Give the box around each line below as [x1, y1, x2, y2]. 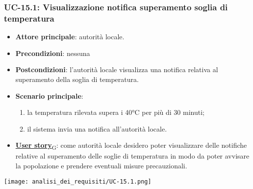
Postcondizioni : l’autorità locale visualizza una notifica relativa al [15, 64, 218, 75]
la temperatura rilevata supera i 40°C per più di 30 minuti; [27, 107, 204, 117]
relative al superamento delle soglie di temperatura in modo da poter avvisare [15, 151, 250, 161]
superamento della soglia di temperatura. [15, 74, 139, 84]
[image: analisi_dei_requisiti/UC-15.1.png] [4, 178, 152, 185]
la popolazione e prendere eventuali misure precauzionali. [15, 161, 187, 171]
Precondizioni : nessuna [15, 48, 90, 58]
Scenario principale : [15, 90, 83, 101]
